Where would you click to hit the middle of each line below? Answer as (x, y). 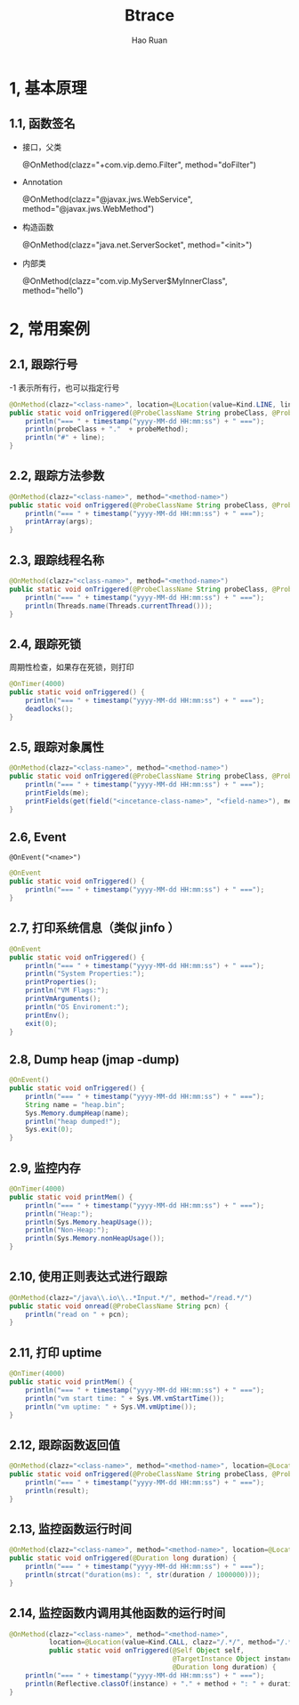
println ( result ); (57, 1491)
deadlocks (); (49, 708)
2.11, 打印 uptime (56, 1352)
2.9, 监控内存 (45, 1168)
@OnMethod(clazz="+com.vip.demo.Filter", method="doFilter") (139, 165)
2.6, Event (38, 837)
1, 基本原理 (48, 88)
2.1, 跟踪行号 (44, 364)
